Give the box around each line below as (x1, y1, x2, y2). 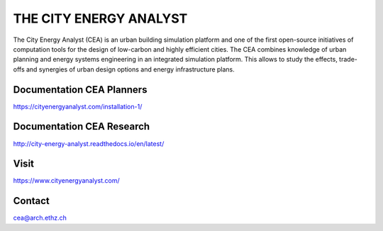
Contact (13, 195, 50, 207)
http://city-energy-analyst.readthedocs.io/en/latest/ (13, 139, 165, 148)
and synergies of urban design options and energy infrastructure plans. (26, 64, 235, 74)
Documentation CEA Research (13, 120, 150, 133)
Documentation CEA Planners (13, 84, 148, 96)
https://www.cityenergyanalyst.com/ (13, 176, 120, 185)
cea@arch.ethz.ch (13, 213, 67, 222)
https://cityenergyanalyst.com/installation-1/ (13, 102, 143, 111)
